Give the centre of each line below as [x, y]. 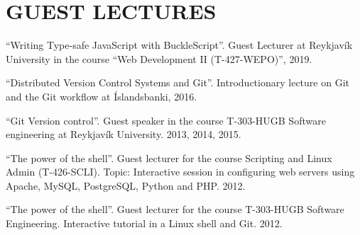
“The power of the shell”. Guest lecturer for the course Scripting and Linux [169, 157]
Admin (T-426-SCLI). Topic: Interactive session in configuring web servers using [180, 172]
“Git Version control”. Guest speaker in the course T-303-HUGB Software [166, 120]
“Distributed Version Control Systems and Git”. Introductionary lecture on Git [178, 82]
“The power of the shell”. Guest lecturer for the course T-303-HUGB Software [175, 209]
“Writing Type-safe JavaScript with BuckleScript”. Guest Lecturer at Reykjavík [179, 45]
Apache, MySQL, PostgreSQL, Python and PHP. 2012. [126, 185]
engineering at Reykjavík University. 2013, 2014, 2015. [124, 134]
